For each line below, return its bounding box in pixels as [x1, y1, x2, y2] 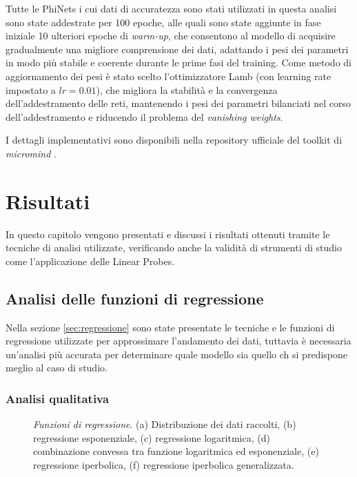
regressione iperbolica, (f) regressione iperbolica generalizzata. [33, 458, 294, 472]
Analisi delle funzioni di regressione [6, 287, 264, 309]
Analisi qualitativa [6, 389, 110, 407]
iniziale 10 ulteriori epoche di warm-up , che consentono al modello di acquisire [6, 28, 336, 43]
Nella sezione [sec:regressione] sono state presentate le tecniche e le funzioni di [6, 320, 335, 334]
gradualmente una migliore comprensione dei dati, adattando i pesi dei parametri [6, 41, 349, 56]
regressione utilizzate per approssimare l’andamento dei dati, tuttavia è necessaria [6, 333, 351, 348]
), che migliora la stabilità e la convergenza [96, 82, 278, 97]
